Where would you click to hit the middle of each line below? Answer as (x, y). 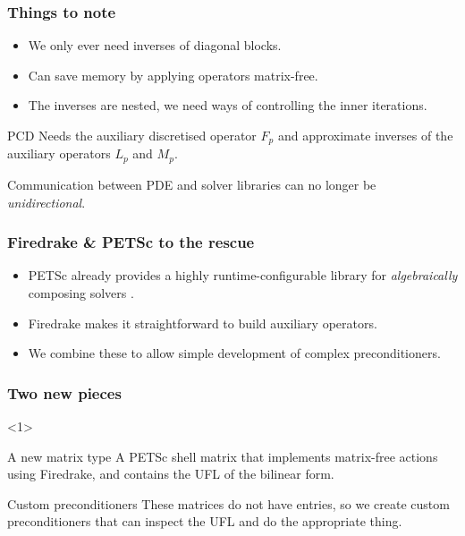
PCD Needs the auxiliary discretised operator (132, 135)
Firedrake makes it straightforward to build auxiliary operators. (203, 323)
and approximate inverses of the (365, 135)
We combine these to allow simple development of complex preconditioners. (234, 353)
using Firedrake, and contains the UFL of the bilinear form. (171, 474)
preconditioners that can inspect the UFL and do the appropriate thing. (205, 521)
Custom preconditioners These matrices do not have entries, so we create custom (228, 503)
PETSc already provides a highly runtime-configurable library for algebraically (243, 275)
